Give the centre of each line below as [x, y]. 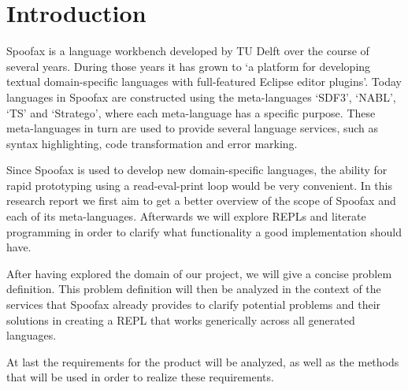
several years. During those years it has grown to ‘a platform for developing [189, 66]
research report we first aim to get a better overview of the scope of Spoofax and [201, 201]
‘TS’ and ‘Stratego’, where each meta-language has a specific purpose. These [191, 112]
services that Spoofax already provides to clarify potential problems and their [194, 305]
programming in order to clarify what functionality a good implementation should [204, 231]
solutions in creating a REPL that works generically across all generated [181, 319]
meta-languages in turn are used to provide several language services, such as [193, 128]
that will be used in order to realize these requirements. [140, 377]
